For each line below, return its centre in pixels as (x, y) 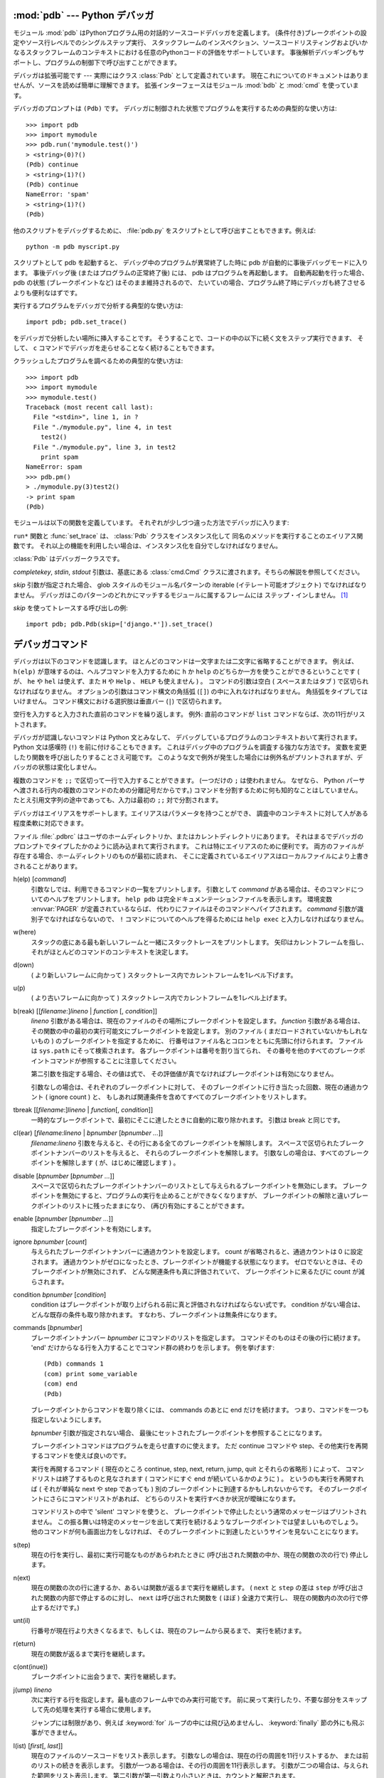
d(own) (24, 965)
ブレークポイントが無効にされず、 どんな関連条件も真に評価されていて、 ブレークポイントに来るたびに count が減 (198, 1272)
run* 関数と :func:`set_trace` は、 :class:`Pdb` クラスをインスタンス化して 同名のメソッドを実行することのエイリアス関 (188, 536)
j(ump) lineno (33, 1690)
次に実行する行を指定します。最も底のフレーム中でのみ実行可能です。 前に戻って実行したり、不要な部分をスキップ (199, 1700)
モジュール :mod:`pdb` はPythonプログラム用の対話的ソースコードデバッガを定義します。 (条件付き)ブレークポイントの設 (190, 33)
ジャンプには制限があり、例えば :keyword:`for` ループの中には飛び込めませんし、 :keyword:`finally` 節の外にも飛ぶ (198, 1723)
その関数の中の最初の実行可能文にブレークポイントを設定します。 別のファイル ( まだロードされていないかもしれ (196, 1031)
